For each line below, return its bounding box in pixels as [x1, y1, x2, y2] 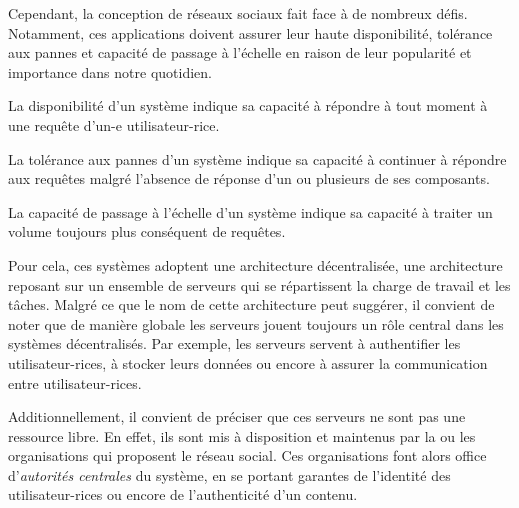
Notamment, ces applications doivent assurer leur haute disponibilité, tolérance [8, 22, 493, 43]
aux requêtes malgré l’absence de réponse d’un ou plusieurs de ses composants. [8, 168, 490, 189]
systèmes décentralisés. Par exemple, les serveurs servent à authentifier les [8, 333, 461, 354]
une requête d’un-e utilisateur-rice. [8, 114, 220, 135]
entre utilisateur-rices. [8, 372, 142, 393]
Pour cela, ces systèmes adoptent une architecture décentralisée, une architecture [8, 254, 503, 275]
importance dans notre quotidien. [8, 61, 212, 82]
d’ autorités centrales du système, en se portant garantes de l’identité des [8, 464, 451, 485]
